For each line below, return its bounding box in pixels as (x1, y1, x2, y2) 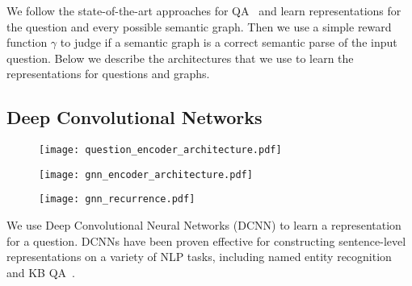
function (6, 34, 48, 51)
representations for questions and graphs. (6, 65, 210, 82)
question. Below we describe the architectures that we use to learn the (6, 49, 354, 66)
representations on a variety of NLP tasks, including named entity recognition (6, 248, 392, 265)
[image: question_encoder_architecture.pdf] (39, 144, 282, 156)
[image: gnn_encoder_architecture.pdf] (39, 168, 253, 180)
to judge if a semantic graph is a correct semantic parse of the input (60, 34, 397, 51)
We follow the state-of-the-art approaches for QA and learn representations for (6, 2, 401, 19)
